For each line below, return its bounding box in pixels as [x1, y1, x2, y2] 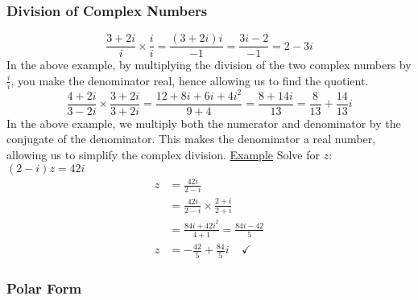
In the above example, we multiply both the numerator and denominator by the [6, 114, 401, 131]
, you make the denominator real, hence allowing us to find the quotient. [10, 72, 369, 88]
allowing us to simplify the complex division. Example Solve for [6, 146, 321, 162]
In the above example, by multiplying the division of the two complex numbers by [6, 56, 412, 73]
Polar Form [6, 277, 82, 298]
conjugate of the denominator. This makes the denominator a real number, [6, 130, 376, 147]
